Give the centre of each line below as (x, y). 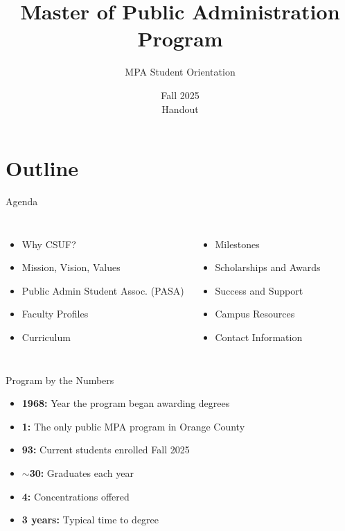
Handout (180, 108)
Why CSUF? (49, 244)
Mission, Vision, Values (71, 267)
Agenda (22, 201)
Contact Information (259, 337)
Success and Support (259, 290)
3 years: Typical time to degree (90, 520)
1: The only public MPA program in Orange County (133, 426)
